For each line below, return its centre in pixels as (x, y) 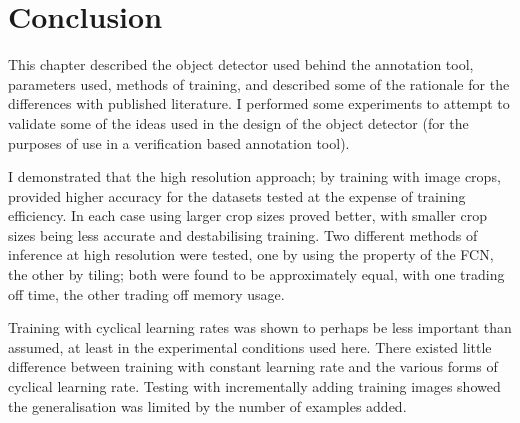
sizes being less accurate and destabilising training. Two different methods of (243, 234)
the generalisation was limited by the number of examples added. (207, 405)
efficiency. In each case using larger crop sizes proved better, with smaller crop (247, 215)
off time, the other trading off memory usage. (146, 293)
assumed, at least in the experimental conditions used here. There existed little (250, 346)
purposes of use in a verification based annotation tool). (179, 142)
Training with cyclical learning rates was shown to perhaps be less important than (260, 327)
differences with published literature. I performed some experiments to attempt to (259, 103)
